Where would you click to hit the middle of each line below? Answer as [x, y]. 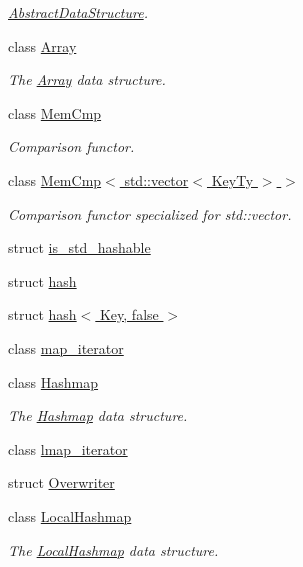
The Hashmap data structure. [98, 415]
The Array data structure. [87, 79]
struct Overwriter [61, 482]
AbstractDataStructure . [78, 12]
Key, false [129, 314]
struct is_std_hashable [79, 247]
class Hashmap [53, 381]
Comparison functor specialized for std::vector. [150, 213]
